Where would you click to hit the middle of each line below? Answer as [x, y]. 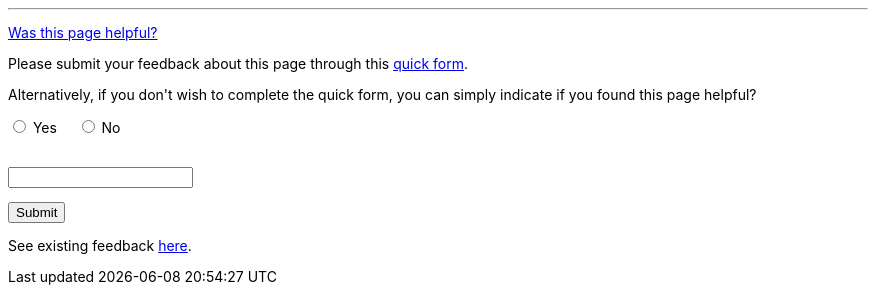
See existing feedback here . [100, 245]
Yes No [76, 127]
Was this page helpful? [83, 32]
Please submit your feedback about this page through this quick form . [238, 63]
